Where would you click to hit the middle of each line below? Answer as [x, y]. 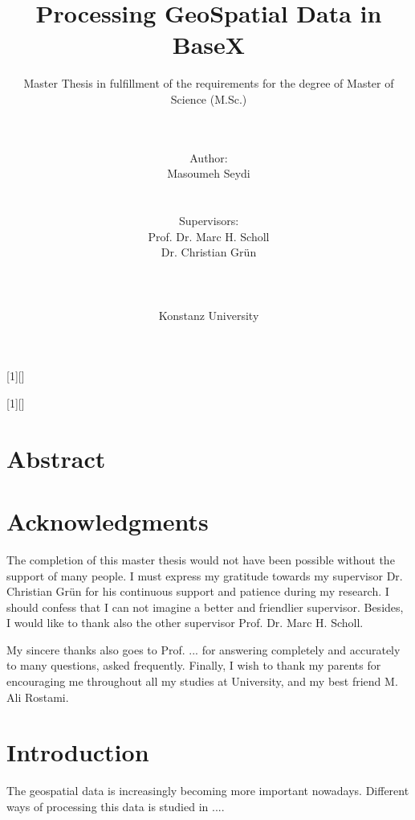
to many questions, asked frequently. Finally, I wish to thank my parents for [194, 665]
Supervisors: [209, 221]
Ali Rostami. [38, 697]
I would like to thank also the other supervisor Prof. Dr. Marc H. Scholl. [185, 623]
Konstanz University [209, 315]
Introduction [78, 752]
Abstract [56, 458]
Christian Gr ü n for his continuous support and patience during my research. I [198, 591]
